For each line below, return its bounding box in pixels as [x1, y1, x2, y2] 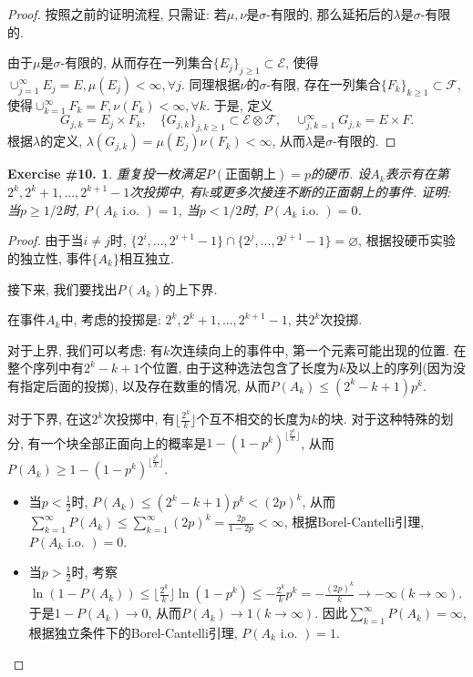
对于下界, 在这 [7, 409, 92, 427]
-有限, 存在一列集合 [266, 74, 381, 93]
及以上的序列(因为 [345, 358, 453, 377]
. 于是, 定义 [206, 95, 273, 114]
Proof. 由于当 [7, 231, 84, 250]
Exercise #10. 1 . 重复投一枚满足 [7, 164, 206, 183]
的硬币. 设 [310, 164, 371, 183]
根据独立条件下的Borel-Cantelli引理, [28, 622, 238, 641]
